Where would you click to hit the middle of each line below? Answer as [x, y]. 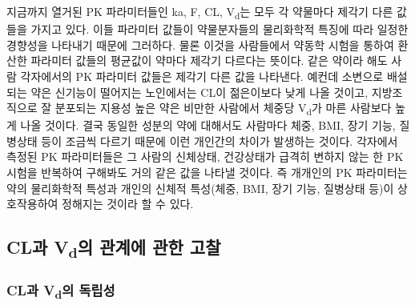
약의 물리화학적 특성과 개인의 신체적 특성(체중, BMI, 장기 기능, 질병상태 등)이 [200, 188]
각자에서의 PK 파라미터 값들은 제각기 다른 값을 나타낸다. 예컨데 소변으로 [202, 76]
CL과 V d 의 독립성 [61, 291]
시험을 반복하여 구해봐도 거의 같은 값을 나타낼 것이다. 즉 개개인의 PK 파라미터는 [207, 172]
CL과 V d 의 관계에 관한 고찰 [114, 249]
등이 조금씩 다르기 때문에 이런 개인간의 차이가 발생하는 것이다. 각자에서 [220, 140]
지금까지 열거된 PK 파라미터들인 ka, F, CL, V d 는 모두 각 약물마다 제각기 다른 [200, 12]
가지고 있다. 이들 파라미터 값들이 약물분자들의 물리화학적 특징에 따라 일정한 [220, 29]
